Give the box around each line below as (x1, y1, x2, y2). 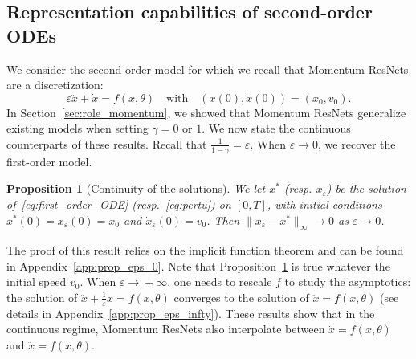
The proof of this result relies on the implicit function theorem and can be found (6, 241, 404, 258)
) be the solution (326, 180, 406, 197)
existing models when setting (6, 120, 149, 137)
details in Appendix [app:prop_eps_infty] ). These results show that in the (6, 304, 375, 321)
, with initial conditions (267, 195, 382, 212)
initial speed (6, 273, 67, 290)
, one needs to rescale (167, 273, 272, 290)
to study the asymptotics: (284, 273, 411, 290)
